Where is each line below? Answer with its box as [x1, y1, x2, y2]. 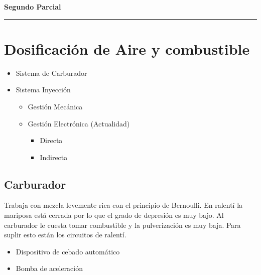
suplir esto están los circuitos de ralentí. [4, 229, 126, 240]
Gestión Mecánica [28, 101, 83, 111]
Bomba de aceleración [16, 263, 83, 273]
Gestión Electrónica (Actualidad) [28, 118, 130, 128]
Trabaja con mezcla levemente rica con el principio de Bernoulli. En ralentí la [4, 200, 243, 210]
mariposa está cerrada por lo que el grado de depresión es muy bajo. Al [4, 210, 224, 220]
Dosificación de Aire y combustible [4, 38, 250, 59]
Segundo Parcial [4, 2, 61, 12]
